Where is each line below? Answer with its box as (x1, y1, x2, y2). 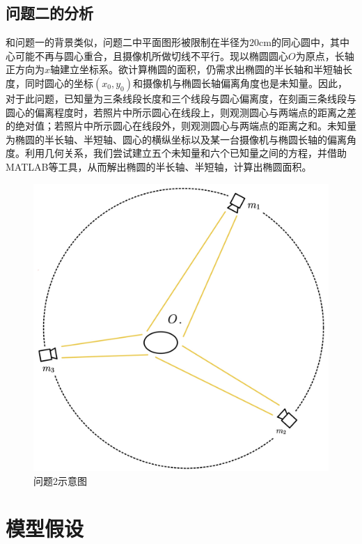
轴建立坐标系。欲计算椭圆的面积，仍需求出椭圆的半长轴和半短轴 (50, 62, 343, 77)
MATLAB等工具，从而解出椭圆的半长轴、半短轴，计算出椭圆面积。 (6, 159, 312, 173)
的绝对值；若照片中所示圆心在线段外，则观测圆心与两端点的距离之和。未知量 (6, 118, 356, 133)
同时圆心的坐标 (24, 75, 93, 90)
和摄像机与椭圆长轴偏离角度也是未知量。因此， (132, 75, 347, 90)
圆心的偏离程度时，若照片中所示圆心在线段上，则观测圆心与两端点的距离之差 (6, 104, 356, 119)
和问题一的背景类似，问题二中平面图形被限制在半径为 (6, 35, 249, 49)
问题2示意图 (33, 473, 87, 488)
